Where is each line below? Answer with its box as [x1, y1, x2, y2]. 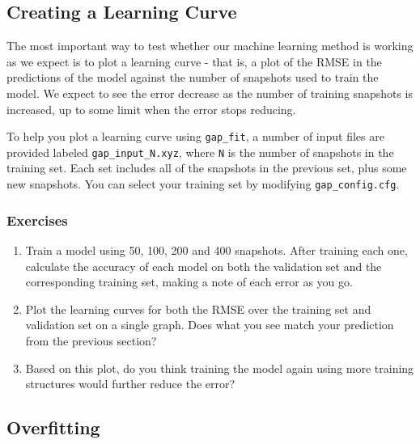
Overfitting [6, 415, 100, 440]
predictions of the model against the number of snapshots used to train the [6, 69, 379, 86]
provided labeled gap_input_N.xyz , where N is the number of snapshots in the [6, 143, 394, 160]
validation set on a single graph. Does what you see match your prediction [25, 316, 394, 333]
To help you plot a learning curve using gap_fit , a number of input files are [6, 128, 384, 145]
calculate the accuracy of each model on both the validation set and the [25, 257, 382, 274]
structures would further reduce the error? [25, 375, 235, 392]
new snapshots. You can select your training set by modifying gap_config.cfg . [6, 175, 400, 192]
